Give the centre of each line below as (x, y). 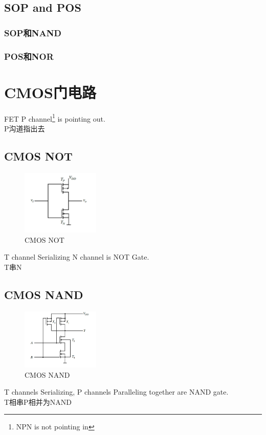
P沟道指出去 (25, 128)
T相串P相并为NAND (38, 402)
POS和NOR (29, 56)
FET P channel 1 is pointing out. (55, 118)
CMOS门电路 (50, 92)
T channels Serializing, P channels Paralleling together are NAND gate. (116, 392)
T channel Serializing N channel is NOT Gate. (77, 257)
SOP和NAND (33, 32)
